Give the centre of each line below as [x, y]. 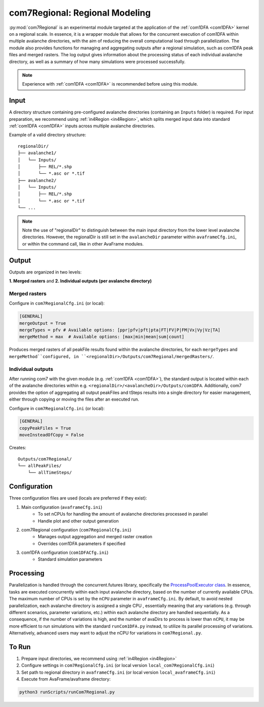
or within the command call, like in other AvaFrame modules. [83, 244]
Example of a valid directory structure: [48, 135]
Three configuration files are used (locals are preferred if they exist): [78, 498]
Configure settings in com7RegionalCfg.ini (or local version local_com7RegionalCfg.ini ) [118, 665]
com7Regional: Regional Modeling [80, 13]
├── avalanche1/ [37, 153]
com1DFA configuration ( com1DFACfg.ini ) [65, 552]
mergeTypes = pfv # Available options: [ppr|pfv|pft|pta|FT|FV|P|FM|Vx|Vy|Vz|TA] [120, 330]
